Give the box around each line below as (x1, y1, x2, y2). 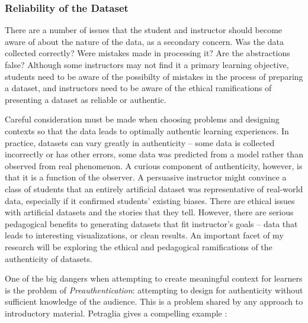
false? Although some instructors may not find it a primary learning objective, (5, 59, 289, 70)
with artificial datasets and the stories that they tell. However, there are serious (5, 206, 294, 218)
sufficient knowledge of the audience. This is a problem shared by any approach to (5, 295, 303, 308)
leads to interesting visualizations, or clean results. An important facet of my (5, 229, 284, 241)
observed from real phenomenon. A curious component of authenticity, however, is (5, 159, 303, 172)
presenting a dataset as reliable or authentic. (5, 93, 166, 105)
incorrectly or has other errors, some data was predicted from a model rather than (5, 148, 303, 160)
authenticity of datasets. (5, 252, 92, 264)
